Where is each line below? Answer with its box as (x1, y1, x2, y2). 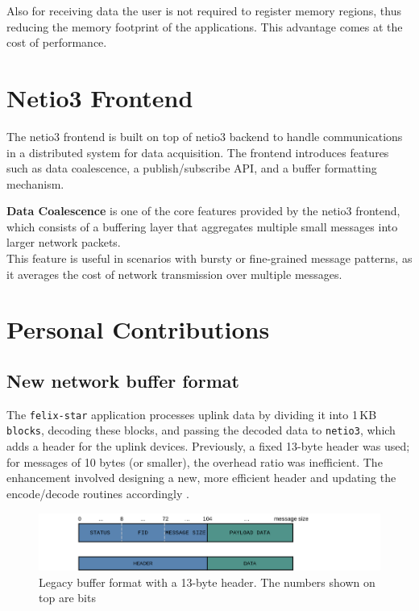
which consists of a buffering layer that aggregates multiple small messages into (6, 218, 398, 235)
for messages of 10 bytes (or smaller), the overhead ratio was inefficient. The (6, 453, 383, 470)
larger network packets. (6, 234, 121, 251)
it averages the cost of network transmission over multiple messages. (6, 265, 342, 282)
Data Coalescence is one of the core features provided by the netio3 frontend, (6, 202, 400, 219)
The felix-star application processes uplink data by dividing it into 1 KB (6, 405, 377, 422)
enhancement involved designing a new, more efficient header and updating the (6, 469, 396, 486)
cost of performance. (6, 34, 107, 51)
